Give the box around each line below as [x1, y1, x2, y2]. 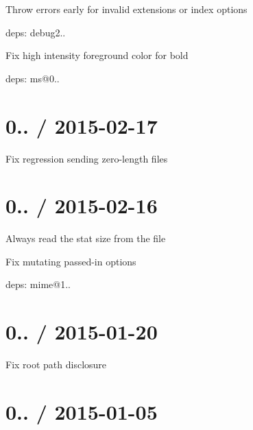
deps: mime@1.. [5, 277, 71, 291]
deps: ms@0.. [5, 71, 60, 85]
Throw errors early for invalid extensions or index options [5, 2, 248, 16]
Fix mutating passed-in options [5, 254, 136, 268]
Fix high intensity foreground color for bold [5, 48, 189, 62]
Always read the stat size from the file [5, 231, 166, 246]
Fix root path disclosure [5, 357, 107, 372]
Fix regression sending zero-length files [5, 151, 168, 165]
